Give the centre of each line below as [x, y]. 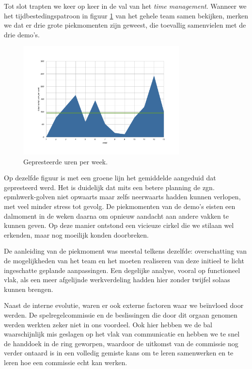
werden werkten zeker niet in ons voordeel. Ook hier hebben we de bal [108, 324]
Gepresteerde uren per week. [66, 161]
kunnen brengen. [29, 289]
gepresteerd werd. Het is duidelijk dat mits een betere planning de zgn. [109, 187]
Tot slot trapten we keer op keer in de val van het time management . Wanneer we [125, 6]
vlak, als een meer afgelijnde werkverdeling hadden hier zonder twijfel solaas [117, 280]
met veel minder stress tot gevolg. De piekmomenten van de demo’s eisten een [120, 206]
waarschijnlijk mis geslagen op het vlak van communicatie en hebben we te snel [122, 334]
